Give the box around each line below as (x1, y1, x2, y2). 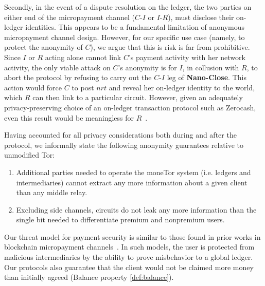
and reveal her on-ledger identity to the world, (109, 82, 255, 92)
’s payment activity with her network (128, 51, 245, 62)
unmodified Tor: (4, 149, 55, 160)
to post (72, 82, 94, 92)
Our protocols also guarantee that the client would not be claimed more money (4, 261, 254, 272)
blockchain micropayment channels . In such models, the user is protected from (4, 241, 255, 252)
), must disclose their (168, 11, 234, 22)
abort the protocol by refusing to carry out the (4, 72, 152, 83)
